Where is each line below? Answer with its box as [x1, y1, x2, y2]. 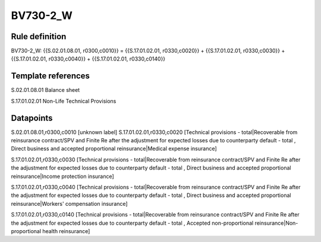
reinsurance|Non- [254, 219, 298, 227]
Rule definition [11, 31, 67, 42]
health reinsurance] [42, 227, 90, 234]
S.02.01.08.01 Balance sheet [11, 87, 80, 94]
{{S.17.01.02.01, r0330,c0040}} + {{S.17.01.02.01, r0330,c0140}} [11, 55, 166, 62]
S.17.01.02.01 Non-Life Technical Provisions [11, 97, 117, 104]
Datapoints [11, 113, 53, 123]
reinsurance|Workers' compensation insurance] [11, 200, 128, 207]
